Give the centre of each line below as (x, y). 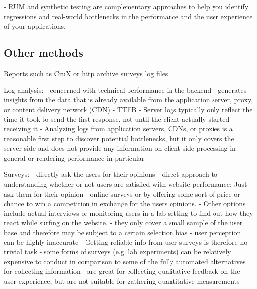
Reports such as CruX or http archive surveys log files (86, 73)
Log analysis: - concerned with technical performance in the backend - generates (125, 90)
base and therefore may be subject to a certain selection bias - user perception (123, 232)
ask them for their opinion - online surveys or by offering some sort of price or (122, 193)
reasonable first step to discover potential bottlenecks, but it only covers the (119, 138)
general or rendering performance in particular (74, 157)
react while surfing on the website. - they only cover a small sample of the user (123, 223)
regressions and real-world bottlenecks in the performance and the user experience (128, 16)
